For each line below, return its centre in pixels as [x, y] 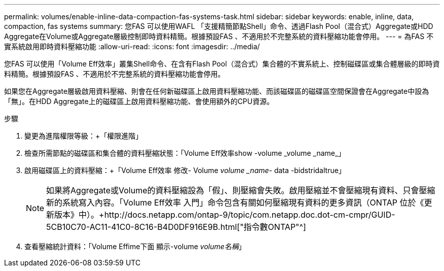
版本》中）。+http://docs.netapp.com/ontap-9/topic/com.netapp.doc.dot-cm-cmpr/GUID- [225, 215]
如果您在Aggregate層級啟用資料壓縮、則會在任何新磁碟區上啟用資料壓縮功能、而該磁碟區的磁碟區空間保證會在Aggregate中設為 [217, 91]
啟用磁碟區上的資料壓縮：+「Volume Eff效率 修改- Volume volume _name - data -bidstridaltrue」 [185, 170]
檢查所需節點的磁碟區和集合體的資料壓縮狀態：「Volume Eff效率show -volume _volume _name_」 [185, 153]
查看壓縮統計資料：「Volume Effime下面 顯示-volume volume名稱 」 [135, 246]
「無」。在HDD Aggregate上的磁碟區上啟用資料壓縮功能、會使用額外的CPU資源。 [139, 101]
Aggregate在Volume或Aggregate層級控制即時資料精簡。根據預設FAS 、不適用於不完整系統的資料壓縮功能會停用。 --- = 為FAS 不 [219, 36]
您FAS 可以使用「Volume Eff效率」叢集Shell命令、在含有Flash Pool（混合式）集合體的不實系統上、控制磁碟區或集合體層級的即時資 [222, 64]
